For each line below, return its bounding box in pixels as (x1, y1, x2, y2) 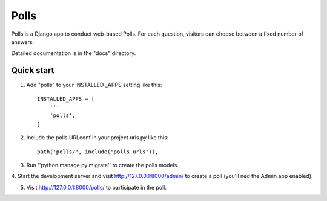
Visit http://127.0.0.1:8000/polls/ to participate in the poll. (26, 183, 167, 191)
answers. (11, 38, 35, 45)
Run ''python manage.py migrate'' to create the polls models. (26, 161, 179, 168)
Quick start (11, 65, 54, 75)
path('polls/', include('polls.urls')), (37, 148, 159, 155)
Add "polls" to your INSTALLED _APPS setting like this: (26, 81, 162, 89)
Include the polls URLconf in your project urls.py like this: (26, 134, 169, 141)
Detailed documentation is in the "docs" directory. (11, 49, 136, 57)
